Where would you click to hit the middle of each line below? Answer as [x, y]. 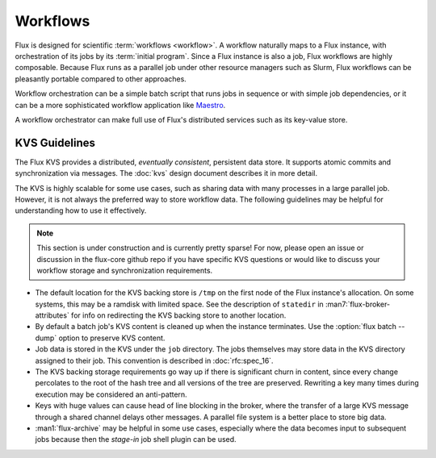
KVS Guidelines [55, 142]
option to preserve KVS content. [112, 338]
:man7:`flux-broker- [358, 304]
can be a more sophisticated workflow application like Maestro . [120, 105]
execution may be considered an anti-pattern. [111, 394]
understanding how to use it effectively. [81, 210]
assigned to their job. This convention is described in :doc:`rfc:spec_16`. [154, 360]
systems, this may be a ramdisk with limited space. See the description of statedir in [180, 304]
